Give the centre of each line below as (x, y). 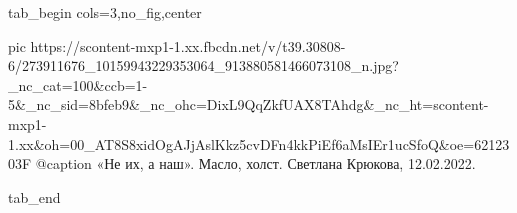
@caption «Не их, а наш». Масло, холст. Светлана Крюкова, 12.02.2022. (255, 163)
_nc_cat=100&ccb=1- (78, 84)
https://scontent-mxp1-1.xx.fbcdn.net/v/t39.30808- (188, 45)
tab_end (34, 196)
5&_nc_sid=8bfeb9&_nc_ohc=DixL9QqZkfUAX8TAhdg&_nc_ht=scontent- (248, 104)
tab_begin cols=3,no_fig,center (105, 12)
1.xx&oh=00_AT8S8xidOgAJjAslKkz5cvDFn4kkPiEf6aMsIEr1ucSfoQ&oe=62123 (259, 143)
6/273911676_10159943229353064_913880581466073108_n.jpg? (203, 65)
